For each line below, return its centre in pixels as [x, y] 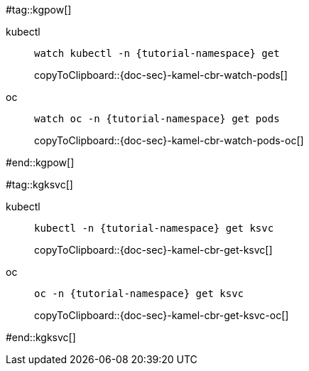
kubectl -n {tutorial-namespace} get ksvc [154, 228]
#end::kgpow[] [40, 162]
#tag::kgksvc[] [39, 184]
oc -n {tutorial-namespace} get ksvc [139, 294]
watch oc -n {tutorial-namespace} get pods [157, 119]
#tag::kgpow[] [39, 10]
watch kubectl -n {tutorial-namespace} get [157, 53]
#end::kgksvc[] [41, 337]
